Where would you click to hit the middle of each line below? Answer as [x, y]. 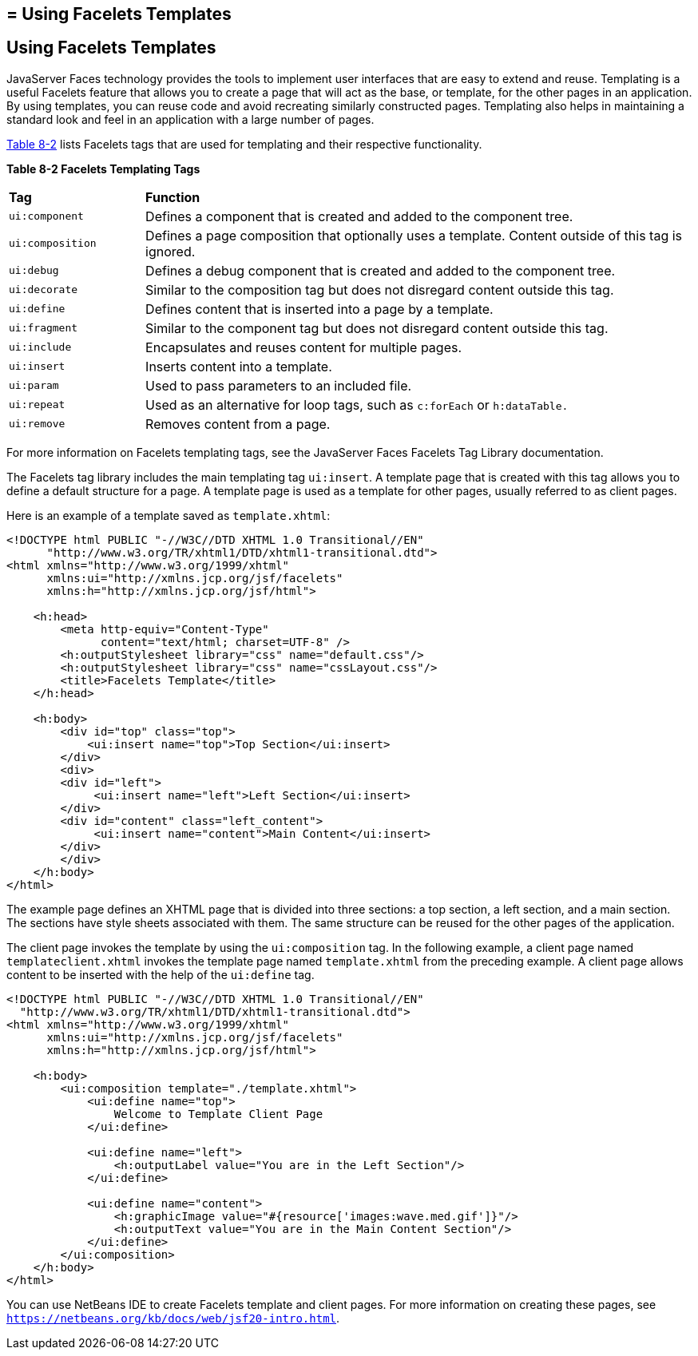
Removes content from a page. [238, 424]
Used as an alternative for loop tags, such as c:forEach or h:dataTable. [357, 404]
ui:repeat [37, 405]
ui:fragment [44, 328]
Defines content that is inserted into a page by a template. [319, 309]
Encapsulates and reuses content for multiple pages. [304, 347]
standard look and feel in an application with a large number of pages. [190, 119]
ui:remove [37, 424]
